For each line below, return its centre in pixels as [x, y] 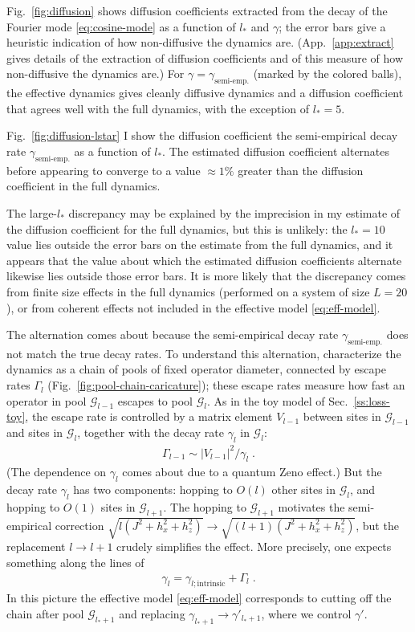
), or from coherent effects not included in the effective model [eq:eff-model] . [193, 307]
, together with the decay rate [151, 432]
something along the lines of [75, 562]
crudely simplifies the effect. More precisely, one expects [254, 546]
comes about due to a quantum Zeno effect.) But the [252, 472]
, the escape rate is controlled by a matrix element [149, 416]
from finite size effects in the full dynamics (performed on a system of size [188, 291]
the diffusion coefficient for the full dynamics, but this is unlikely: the [177, 228]
